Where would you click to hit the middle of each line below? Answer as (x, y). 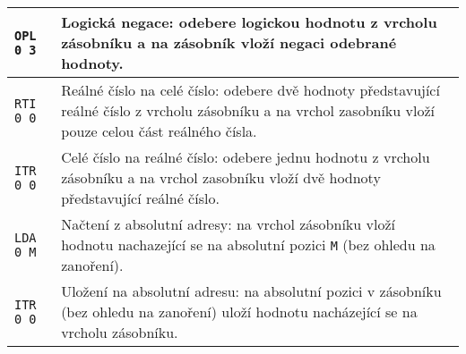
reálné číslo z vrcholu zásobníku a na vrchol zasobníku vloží (248, 110)
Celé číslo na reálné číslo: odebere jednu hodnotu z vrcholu (246, 157)
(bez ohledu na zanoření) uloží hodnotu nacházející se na (239, 312)
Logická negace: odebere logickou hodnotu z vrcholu (249, 22)
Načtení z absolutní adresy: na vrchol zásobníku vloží (228, 224)
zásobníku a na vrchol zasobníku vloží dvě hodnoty (221, 177)
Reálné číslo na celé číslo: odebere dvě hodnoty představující (250, 90)
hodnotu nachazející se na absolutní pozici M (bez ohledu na (248, 244)
